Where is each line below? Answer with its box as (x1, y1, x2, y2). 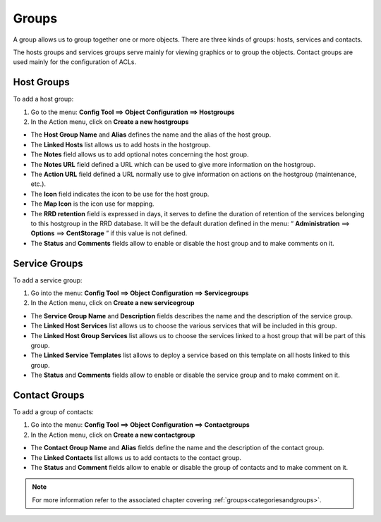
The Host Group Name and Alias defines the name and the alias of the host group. (30, 130, 272, 139)
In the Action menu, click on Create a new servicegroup (30, 299, 195, 307)
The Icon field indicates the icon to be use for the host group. (30, 189, 210, 198)
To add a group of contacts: (13, 408, 95, 416)
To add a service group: (13, 275, 83, 285)
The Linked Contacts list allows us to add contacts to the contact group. (30, 453, 242, 461)
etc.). (30, 180, 46, 188)
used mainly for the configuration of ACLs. (13, 58, 137, 66)
